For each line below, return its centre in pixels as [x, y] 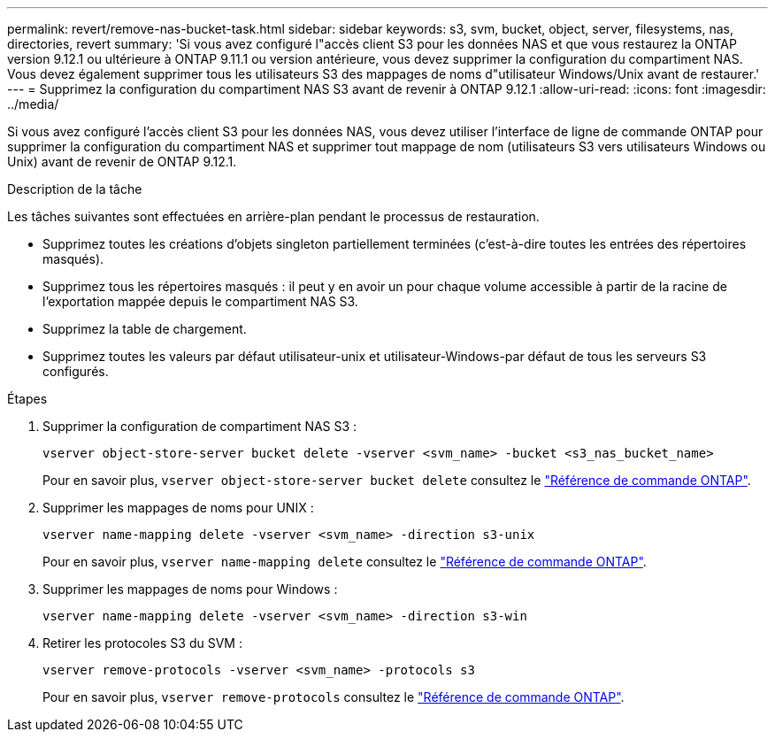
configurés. [76, 371]
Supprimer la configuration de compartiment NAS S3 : [200, 426]
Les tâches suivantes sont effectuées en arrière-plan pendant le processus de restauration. [273, 216]
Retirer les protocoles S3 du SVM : [142, 643]
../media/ [33, 104]
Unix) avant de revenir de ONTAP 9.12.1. [122, 162]
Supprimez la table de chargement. [145, 329]
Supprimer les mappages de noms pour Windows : [190, 589]
